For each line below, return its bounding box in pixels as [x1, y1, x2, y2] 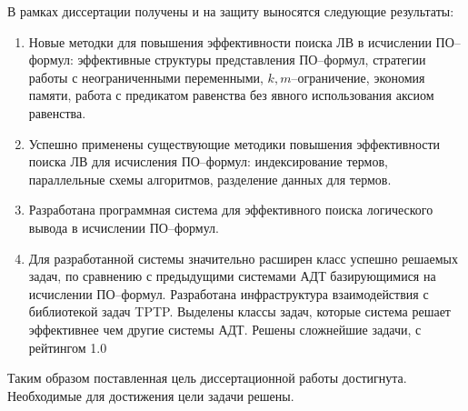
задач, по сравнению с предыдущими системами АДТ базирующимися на [28, 266, 436, 286]
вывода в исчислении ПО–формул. [28, 217, 219, 236]
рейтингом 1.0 [28, 337, 107, 356]
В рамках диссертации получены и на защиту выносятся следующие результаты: [7, 2, 454, 20]
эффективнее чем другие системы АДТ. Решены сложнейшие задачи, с [28, 319, 422, 338]
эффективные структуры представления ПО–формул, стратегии [77, 50, 426, 69]
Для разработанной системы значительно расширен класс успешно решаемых [28, 248, 458, 267]
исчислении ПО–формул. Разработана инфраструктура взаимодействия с [28, 284, 429, 303]
